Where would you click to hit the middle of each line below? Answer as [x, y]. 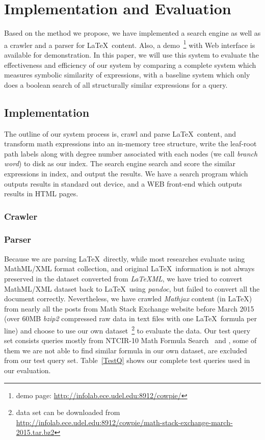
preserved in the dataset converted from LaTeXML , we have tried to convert [123, 278]
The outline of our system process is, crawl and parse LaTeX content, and [120, 133]
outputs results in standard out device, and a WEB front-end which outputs [123, 183]
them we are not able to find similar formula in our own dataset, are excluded [126, 350]
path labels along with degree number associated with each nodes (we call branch [131, 153]
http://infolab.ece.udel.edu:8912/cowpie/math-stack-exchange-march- [124, 422]
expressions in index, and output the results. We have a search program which [126, 173]
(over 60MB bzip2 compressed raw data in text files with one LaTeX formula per [130, 318]
